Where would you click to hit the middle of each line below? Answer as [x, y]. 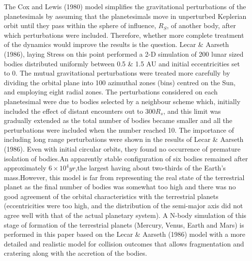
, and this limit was [192, 111]
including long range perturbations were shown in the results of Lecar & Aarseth [124, 139]
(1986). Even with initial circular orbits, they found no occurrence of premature [122, 148]
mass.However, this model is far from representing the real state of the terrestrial [124, 177]
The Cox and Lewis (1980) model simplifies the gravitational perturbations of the [125, 6]
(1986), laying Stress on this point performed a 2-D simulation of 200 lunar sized [124, 54]
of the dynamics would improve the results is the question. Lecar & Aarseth [117, 44]
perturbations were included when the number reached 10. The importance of [119, 130]
